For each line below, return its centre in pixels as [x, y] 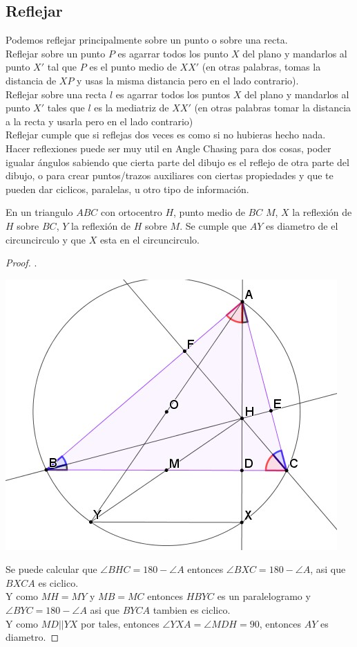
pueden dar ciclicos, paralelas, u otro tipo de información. [127, 189]
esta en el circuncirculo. [149, 239]
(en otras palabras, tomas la [261, 67]
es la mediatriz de [132, 108]
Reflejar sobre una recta [56, 94]
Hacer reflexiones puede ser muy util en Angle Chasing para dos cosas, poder [168, 148]
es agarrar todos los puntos [173, 94]
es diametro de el [302, 225]
